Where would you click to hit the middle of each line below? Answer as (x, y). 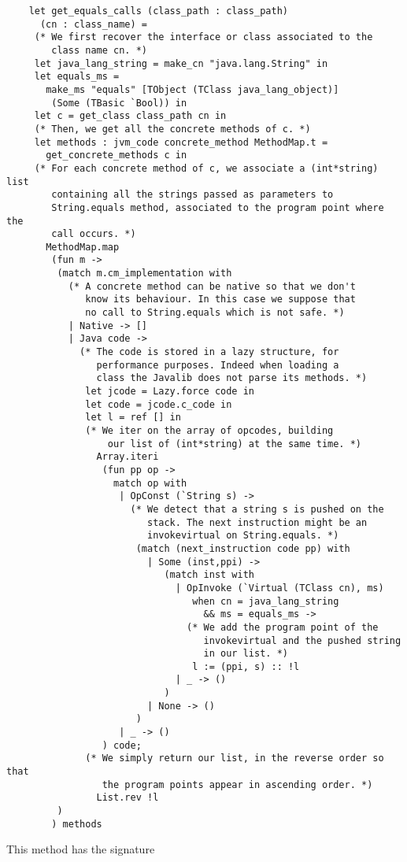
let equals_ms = (77, 77)
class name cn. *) (99, 50)
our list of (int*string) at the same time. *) (235, 444)
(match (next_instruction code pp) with (243, 548)
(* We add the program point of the (283, 627)
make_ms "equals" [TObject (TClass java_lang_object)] (192, 89)
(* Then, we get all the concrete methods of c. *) (172, 129)
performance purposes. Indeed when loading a (218, 365)
